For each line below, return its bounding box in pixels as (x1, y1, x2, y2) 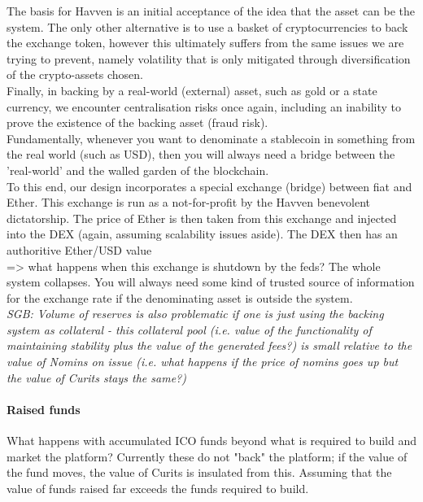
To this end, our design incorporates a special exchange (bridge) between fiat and (7, 177, 412, 194)
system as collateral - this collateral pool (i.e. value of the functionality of (7, 321, 372, 338)
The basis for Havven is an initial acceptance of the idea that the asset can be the (7, 2, 416, 19)
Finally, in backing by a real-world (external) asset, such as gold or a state (7, 81, 377, 98)
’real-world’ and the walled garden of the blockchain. (7, 161, 269, 178)
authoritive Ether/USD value (7, 241, 152, 258)
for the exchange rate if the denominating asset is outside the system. (7, 289, 353, 306)
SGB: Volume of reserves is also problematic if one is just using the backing (7, 305, 384, 322)
